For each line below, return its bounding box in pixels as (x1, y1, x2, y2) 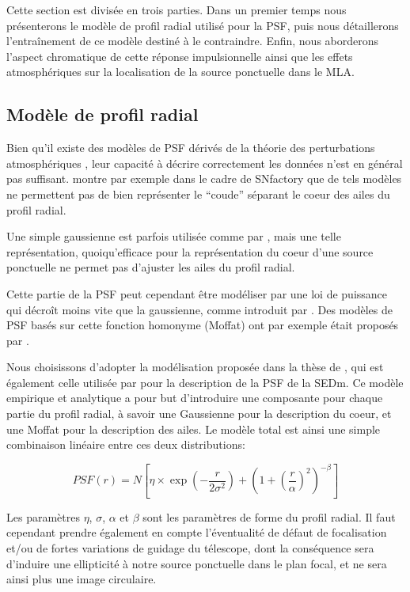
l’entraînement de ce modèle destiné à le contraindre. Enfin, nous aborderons (6, 32, 379, 49)
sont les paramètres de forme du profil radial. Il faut (142, 508, 396, 525)
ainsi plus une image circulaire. (6, 571, 157, 587)
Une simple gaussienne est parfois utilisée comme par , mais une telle (6, 228, 341, 245)
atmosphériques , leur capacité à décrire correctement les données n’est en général (6, 154, 403, 171)
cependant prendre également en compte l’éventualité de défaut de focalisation (6, 524, 387, 541)
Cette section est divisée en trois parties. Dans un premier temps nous (6, 2, 347, 17)
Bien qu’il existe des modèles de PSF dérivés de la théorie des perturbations (6, 139, 375, 156)
